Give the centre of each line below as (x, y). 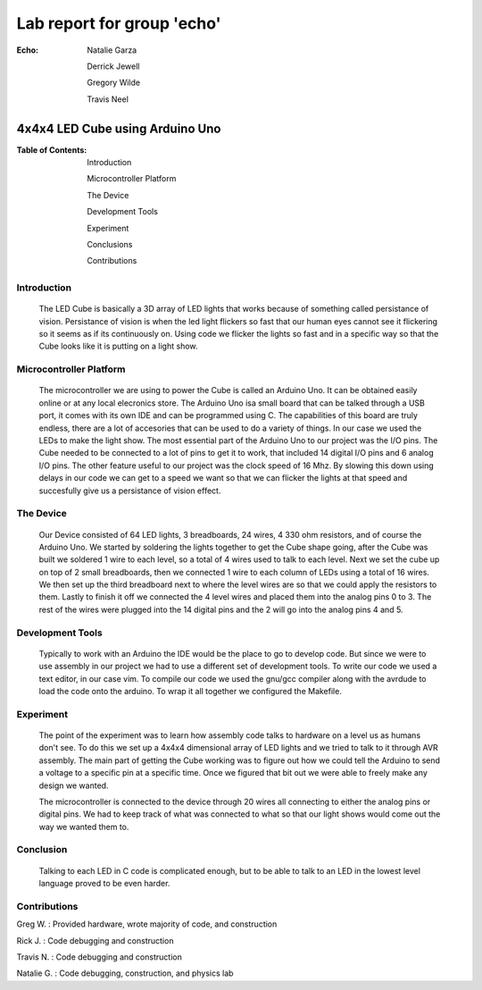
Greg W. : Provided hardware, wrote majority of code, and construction (147, 924)
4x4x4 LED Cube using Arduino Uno (119, 128)
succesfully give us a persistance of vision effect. (130, 491)
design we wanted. (74, 785)
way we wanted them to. (84, 826)
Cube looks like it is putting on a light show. (118, 346)
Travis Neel (108, 99)
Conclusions (110, 244)
